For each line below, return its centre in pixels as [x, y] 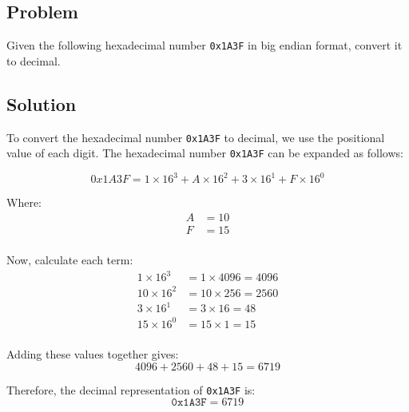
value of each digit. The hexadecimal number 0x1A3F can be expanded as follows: [205, 153]
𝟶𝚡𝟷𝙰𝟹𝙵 [189, 403]
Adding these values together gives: [93, 353]
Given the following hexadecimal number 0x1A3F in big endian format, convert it [204, 45]
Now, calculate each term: [70, 260]
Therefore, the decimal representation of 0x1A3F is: [131, 389]
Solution [42, 103]
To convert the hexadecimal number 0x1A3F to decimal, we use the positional [196, 137]
